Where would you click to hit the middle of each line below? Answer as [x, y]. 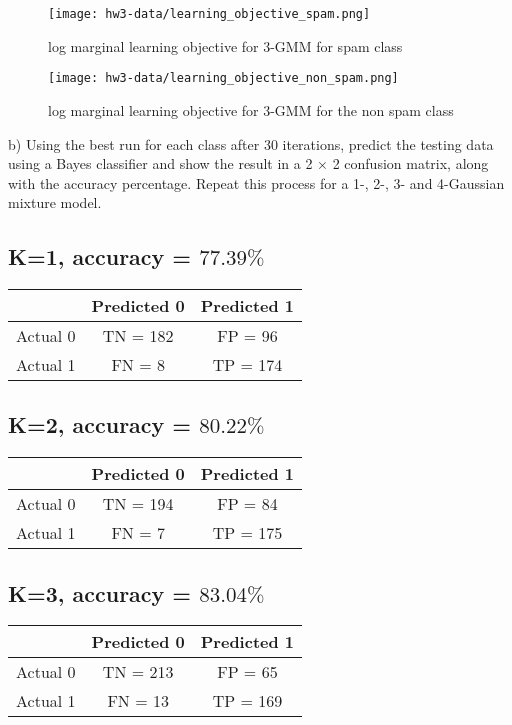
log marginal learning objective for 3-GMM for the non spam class [251, 109]
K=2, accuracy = [100, 424]
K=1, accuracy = [100, 256]
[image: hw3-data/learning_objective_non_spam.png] [223, 78]
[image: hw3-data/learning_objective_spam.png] [209, 14]
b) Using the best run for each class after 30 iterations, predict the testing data [251, 143]
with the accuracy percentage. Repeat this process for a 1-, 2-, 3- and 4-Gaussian [256, 182]
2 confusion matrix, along [410, 163]
